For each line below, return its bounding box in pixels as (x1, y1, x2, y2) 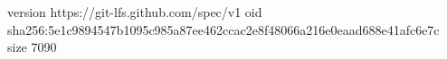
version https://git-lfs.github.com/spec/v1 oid (7, 3, 262, 21)
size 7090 (7, 38, 57, 56)
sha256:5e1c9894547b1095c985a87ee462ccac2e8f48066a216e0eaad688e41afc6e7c (7, 20, 440, 38)
